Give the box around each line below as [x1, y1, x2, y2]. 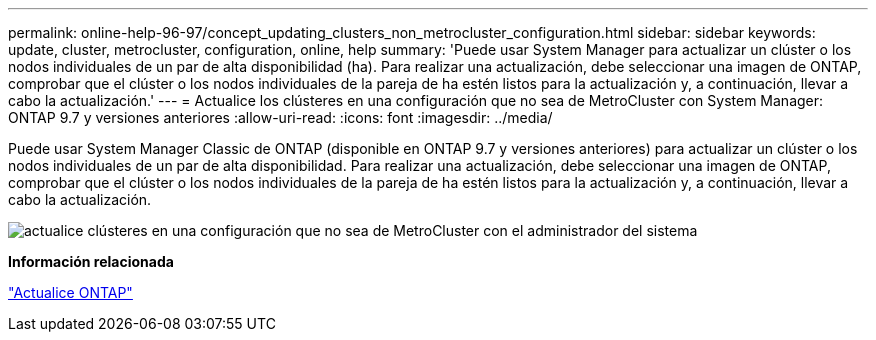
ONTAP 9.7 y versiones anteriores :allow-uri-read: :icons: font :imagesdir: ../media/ [8, 109, 553, 126]
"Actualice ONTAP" [8, 284, 133, 301]
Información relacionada [8, 253, 174, 270]
